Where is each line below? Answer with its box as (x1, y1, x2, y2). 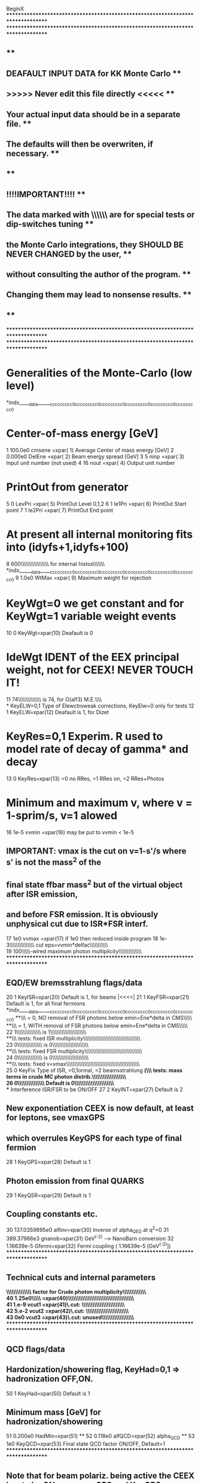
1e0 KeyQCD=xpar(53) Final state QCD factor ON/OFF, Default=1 (6, 1440, 166, 1448)
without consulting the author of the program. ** (6, 269, 191, 279)
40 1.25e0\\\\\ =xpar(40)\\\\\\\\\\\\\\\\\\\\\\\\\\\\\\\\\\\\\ (6, 1294, 135, 1302)
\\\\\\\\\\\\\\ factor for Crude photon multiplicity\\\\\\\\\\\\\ (6, 1288, 147, 1296)
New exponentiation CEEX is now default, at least (6, 1103, 194, 1114)
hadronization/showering (6, 1417, 103, 1427)
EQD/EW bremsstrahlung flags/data (6, 977, 142, 987)
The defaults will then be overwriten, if (6, 139, 154, 149)
